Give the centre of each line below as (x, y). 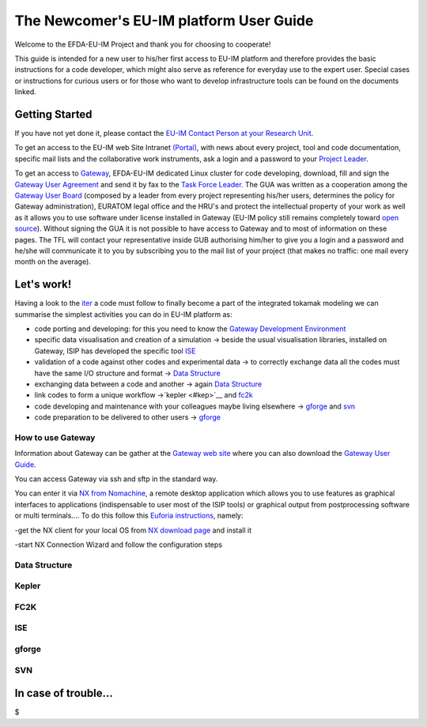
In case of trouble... (64, 693)
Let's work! (43, 284)
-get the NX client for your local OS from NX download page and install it (133, 530)
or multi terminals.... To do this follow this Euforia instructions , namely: (129, 516)
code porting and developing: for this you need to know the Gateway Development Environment (190, 329)
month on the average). (53, 262)
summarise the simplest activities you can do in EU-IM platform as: (123, 314)
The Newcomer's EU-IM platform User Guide (164, 21)
